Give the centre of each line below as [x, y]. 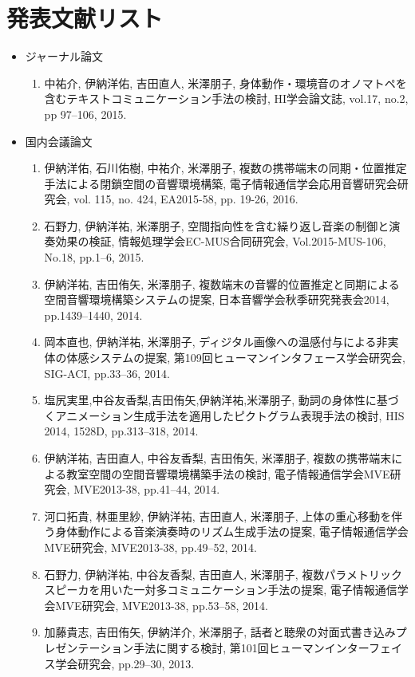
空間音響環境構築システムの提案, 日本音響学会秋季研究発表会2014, [217, 299]
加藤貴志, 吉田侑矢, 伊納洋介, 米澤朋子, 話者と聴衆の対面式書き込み [220, 632]
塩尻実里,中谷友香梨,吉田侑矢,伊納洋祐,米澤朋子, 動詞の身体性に [210, 400]
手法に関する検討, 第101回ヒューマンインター [251, 647]
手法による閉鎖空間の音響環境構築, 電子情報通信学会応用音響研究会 [221, 183]
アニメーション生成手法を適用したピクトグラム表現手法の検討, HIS [230, 415]
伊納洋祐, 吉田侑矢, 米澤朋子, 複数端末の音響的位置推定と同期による [222, 283]
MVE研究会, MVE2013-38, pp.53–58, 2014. [162, 605]
